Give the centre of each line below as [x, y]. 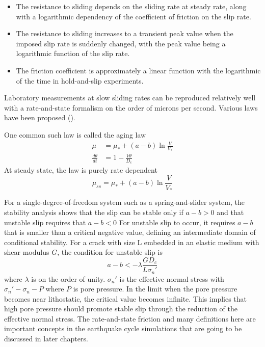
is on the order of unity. [68, 278]
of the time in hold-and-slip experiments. [80, 80]
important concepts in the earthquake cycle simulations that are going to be [123, 328]
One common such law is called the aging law [75, 134]
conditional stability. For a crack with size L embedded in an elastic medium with [132, 242]
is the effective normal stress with [172, 278]
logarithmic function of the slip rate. [73, 53]
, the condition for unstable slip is [110, 252]
